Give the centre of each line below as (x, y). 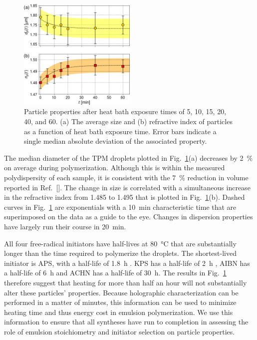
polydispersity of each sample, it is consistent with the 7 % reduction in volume (126, 177)
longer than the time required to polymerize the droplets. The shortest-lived (120, 253)
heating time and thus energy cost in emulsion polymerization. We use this (119, 312)
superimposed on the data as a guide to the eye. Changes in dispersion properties (128, 217)
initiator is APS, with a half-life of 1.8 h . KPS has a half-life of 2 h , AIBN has (127, 263)
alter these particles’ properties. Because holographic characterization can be (121, 292)
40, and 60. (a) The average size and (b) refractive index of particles (128, 121)
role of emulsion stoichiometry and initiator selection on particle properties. (120, 331)
